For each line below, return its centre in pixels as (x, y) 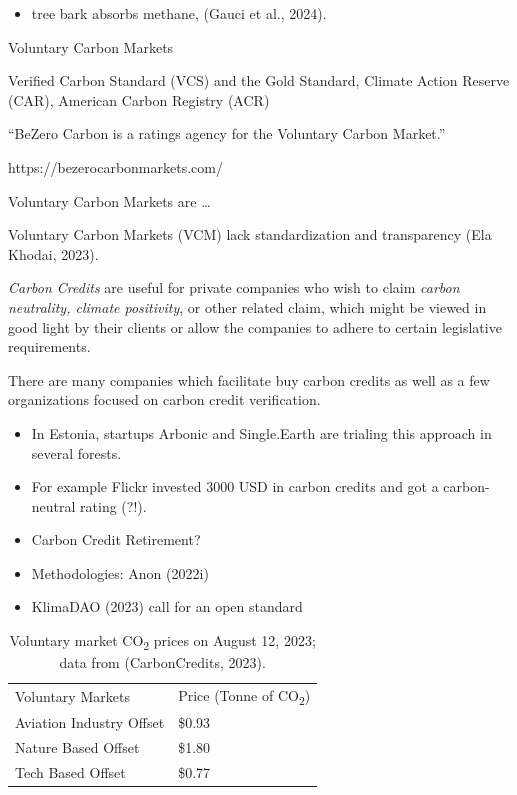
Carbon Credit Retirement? (116, 539)
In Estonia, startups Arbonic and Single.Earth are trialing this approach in (261, 432)
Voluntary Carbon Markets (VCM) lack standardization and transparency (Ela (250, 234)
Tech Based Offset (70, 772)
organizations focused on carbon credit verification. (164, 399)
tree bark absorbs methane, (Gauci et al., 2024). (179, 13)
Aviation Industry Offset (90, 722)
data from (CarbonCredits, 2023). (162, 662)
